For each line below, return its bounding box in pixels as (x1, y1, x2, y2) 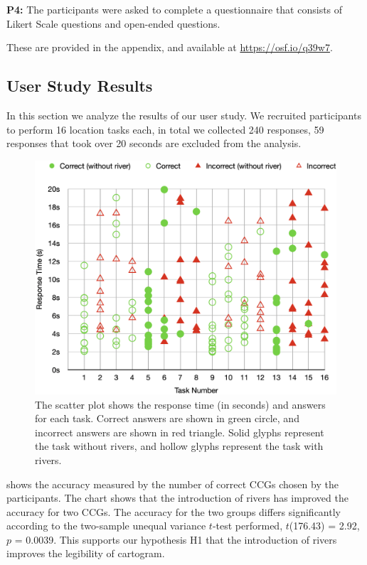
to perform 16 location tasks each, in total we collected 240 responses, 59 (6, 122, 324, 136)
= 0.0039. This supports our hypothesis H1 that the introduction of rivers (14, 532, 337, 547)
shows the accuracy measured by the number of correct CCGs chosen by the (6, 476, 339, 491)
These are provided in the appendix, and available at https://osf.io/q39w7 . (6, 40, 333, 55)
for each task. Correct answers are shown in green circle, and (35, 411, 299, 426)
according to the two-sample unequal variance (6, 518, 206, 533)
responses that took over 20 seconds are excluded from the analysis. (6, 136, 302, 151)
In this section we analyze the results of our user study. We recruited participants (6, 107, 361, 122)
